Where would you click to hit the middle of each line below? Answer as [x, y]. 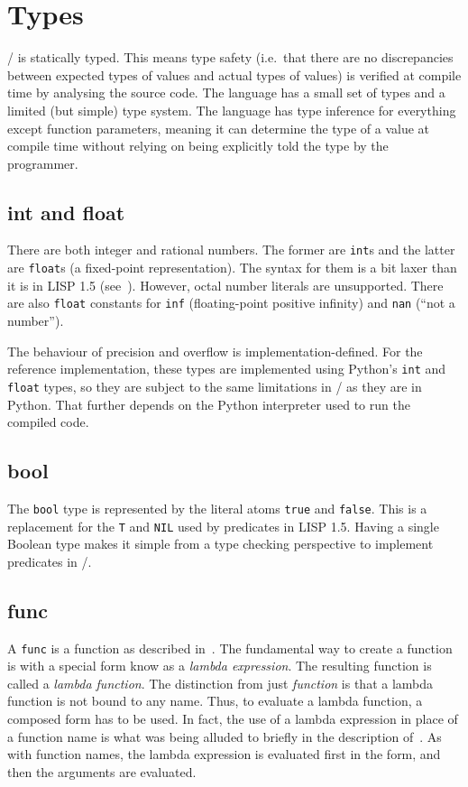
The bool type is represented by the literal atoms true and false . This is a [217, 508]
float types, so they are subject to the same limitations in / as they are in [215, 386]
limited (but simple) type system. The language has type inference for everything [232, 110]
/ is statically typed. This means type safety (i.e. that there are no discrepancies [230, 57]
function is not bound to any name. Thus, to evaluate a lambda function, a [215, 701]
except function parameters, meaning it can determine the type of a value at [219, 128]
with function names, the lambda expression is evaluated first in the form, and [224, 754]
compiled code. [48, 422]
